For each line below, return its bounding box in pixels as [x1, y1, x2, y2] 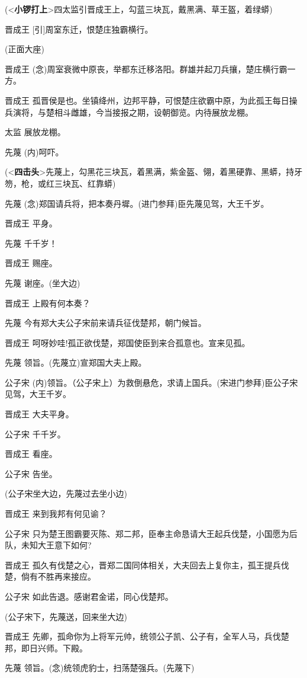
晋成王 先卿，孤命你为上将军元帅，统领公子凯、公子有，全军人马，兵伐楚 [5, 630, 289, 642]
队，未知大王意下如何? [5, 539, 92, 551]
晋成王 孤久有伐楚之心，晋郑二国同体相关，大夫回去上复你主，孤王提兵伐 [5, 558, 289, 571]
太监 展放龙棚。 [5, 126, 66, 138]
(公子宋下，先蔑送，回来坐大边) [5, 610, 127, 622]
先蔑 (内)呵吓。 [5, 145, 64, 158]
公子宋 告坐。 [5, 467, 57, 479]
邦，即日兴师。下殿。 [5, 641, 88, 654]
